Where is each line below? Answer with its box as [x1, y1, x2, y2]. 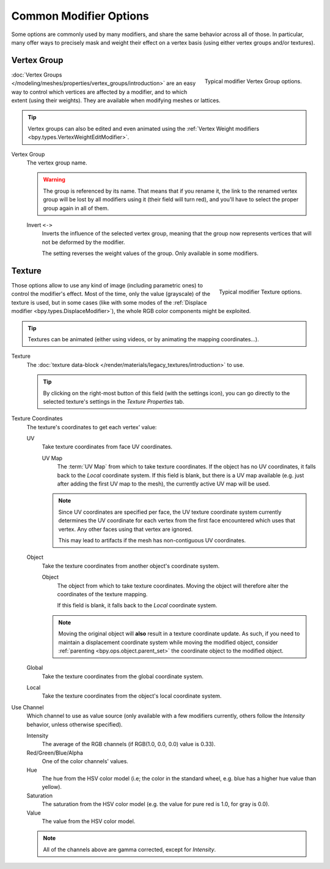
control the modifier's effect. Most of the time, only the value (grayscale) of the [11, 290, 211, 298]
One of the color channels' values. [42, 758, 128, 765]
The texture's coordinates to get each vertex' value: [26, 423, 157, 431]
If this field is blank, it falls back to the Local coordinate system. [57, 602, 218, 609]
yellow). [42, 783, 62, 791]
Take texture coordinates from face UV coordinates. [42, 443, 173, 451]
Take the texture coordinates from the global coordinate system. [42, 673, 204, 680]
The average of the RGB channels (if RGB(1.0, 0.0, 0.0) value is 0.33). [42, 741, 216, 748]
